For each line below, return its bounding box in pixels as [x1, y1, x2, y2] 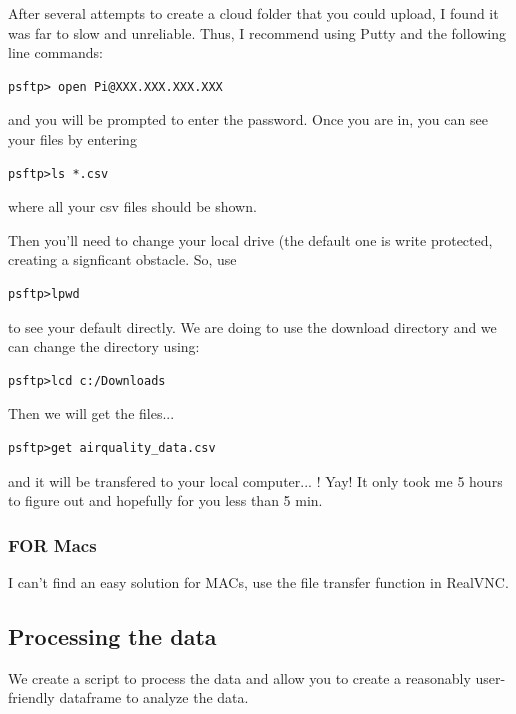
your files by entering [8, 128, 137, 149]
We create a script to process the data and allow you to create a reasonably [8, 667, 471, 688]
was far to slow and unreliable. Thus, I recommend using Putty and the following [8, 22, 507, 43]
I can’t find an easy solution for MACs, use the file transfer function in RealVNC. [8, 571, 509, 592]
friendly [8, 687, 55, 708]
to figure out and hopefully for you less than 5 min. [8, 490, 323, 511]
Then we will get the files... [8, 403, 175, 424]
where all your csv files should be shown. [8, 196, 257, 217]
